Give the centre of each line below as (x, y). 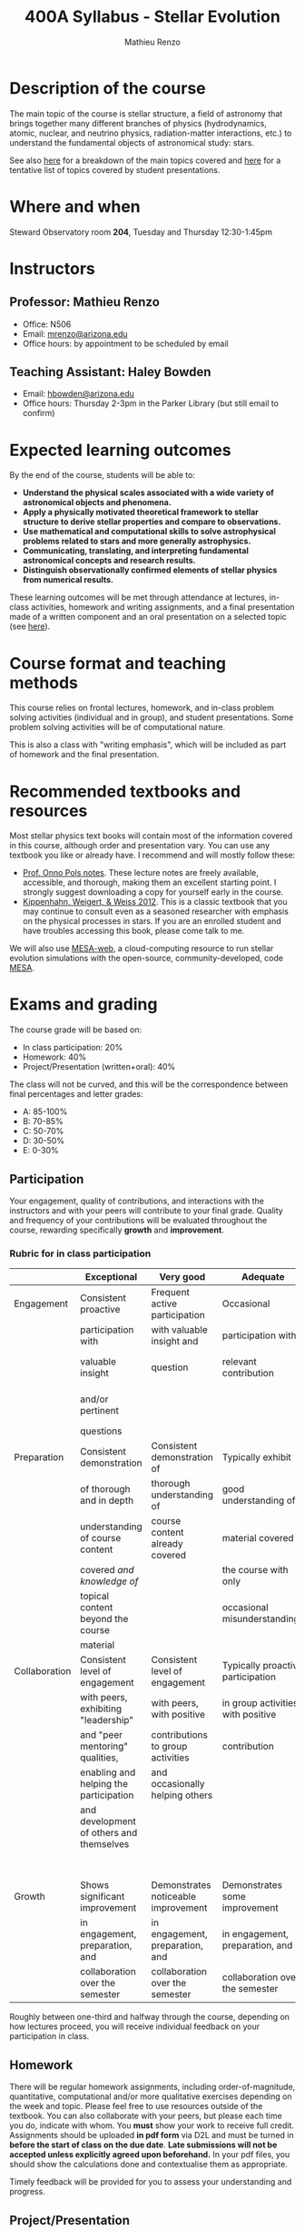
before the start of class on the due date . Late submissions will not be (143, 2145)
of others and (109, 1833)
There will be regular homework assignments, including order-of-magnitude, (152, 2087)
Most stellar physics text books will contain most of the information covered (151, 836)
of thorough (105, 1489)
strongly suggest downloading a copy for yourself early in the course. (153, 892)
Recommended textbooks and (125, 791)
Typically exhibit (257, 1457)
